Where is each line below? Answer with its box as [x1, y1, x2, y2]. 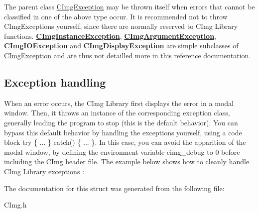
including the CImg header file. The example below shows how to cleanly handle [4, 156, 250, 167]
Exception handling [4, 74, 106, 90]
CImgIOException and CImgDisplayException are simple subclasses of [4, 40, 239, 51]
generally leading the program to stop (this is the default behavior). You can [4, 117, 238, 127]
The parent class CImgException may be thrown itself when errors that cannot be [4, 1, 255, 11]
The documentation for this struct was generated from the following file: [4, 183, 225, 193]
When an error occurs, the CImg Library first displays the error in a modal [4, 98, 234, 108]
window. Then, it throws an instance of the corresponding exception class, [4, 107, 230, 118]
